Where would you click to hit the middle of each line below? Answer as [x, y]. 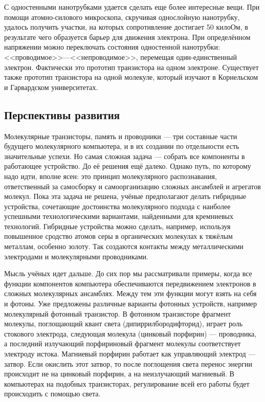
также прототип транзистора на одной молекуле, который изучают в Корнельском [131, 77]
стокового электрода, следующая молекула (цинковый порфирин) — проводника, [130, 333]
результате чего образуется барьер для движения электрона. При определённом [127, 37]
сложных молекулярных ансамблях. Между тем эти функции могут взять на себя [130, 293]
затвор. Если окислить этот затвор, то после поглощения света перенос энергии [128, 363]
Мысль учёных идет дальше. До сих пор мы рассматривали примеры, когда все [128, 273]
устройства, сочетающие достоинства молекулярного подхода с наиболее [117, 206]
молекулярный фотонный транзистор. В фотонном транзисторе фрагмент [118, 313]
